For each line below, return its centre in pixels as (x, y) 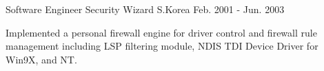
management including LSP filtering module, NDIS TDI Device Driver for (162, 46)
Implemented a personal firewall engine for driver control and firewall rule (161, 32)
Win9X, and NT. (41, 59)
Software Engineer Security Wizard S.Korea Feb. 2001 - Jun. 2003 (145, 9)
